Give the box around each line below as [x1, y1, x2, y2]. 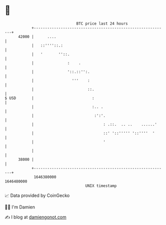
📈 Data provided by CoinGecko [4, 192, 70, 198]
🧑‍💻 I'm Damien [4, 204, 35, 210]
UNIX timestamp [85, 183, 117, 188]
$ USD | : [4, 95, 94, 101]
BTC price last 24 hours [76, 21, 128, 26]
